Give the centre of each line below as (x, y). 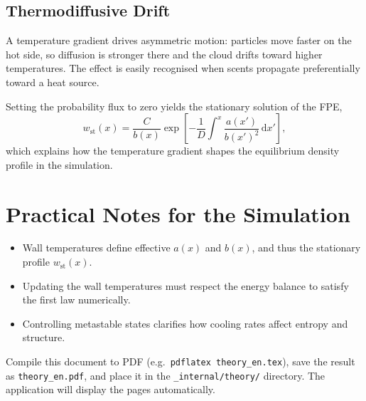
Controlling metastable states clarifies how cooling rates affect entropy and (185, 323)
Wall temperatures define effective (96, 248)
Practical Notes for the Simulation (178, 213)
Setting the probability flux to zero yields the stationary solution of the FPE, (174, 106)
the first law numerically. (76, 300)
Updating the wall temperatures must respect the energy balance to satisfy (185, 285)
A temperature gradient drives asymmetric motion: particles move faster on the (179, 40)
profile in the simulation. (59, 164)
